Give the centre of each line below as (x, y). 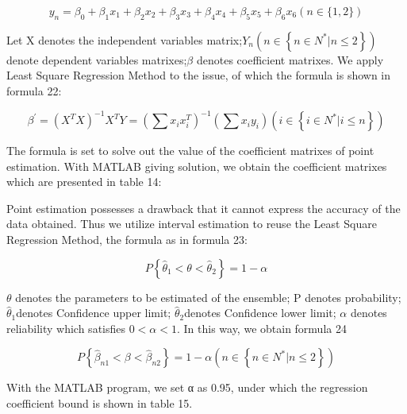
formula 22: (34, 90)
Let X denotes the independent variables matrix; (125, 39)
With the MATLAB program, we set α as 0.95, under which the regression (187, 387)
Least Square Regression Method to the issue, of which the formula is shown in (199, 75)
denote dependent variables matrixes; (97, 59)
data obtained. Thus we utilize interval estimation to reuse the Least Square (192, 224)
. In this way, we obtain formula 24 (261, 328)
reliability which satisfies (66, 328)
